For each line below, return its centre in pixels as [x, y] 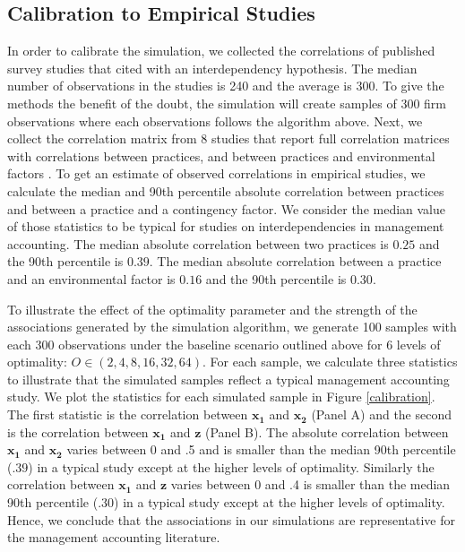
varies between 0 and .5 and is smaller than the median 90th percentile [261, 449]
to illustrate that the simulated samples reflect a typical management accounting [228, 379]
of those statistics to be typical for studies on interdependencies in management [226, 226]
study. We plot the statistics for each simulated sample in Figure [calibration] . [221, 397]
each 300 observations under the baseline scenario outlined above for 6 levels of [224, 344]
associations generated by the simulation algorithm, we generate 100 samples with [232, 327]
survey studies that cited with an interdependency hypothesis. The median [212, 68]
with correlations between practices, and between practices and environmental [221, 155]
